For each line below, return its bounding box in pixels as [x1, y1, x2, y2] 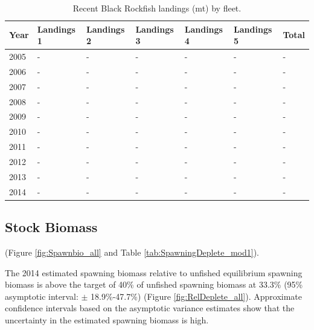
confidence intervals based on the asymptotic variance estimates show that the [5, 302, 295, 314]
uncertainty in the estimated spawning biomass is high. [5, 313, 209, 326]
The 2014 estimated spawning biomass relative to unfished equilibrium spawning [5, 266, 303, 279]
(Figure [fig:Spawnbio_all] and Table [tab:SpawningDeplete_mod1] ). [5, 245, 259, 258]
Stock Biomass [5, 218, 98, 236]
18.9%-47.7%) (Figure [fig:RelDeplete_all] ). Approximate [91, 290, 302, 302]
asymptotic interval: [5, 290, 78, 302]
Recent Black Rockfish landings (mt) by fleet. [72, 2, 242, 14]
